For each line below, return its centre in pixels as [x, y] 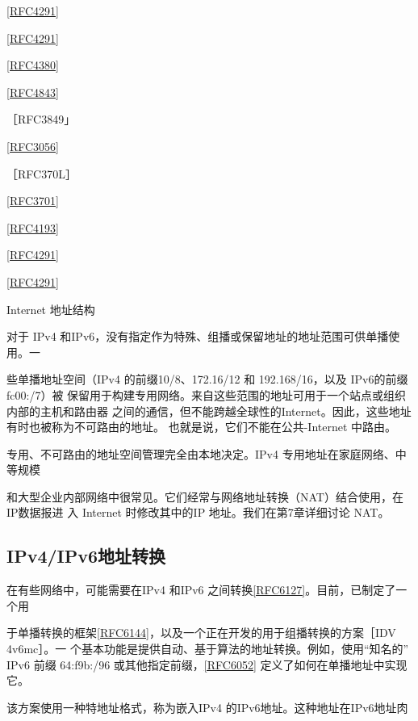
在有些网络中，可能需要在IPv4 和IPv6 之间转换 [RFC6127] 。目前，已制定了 [201, 590]
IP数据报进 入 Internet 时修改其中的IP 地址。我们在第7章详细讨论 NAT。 [198, 512]
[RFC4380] [33, 65]
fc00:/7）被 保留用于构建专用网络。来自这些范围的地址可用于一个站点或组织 [207, 394]
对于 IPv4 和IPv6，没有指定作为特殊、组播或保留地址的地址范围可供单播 [198, 336]
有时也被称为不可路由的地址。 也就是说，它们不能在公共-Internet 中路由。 [202, 427]
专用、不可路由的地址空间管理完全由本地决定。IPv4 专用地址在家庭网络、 [201, 453]
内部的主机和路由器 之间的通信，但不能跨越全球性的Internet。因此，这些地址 [209, 411]
